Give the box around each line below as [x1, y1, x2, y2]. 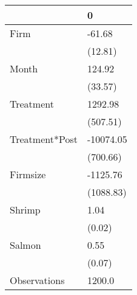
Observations [10, 273, 65, 287]
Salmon [10, 238, 41, 252]
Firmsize [10, 167, 46, 181]
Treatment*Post [10, 132, 78, 146]
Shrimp [10, 203, 41, 217]
